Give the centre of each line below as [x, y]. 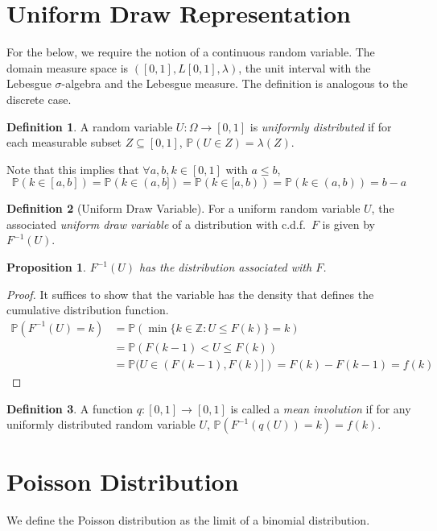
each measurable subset [64, 142]
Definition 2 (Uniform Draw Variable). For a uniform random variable [183, 208]
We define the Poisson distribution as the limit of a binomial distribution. [188, 520]
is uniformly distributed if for [321, 126]
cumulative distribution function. [88, 310]
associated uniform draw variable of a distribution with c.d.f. [156, 224]
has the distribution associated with [226, 267]
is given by [348, 224]
